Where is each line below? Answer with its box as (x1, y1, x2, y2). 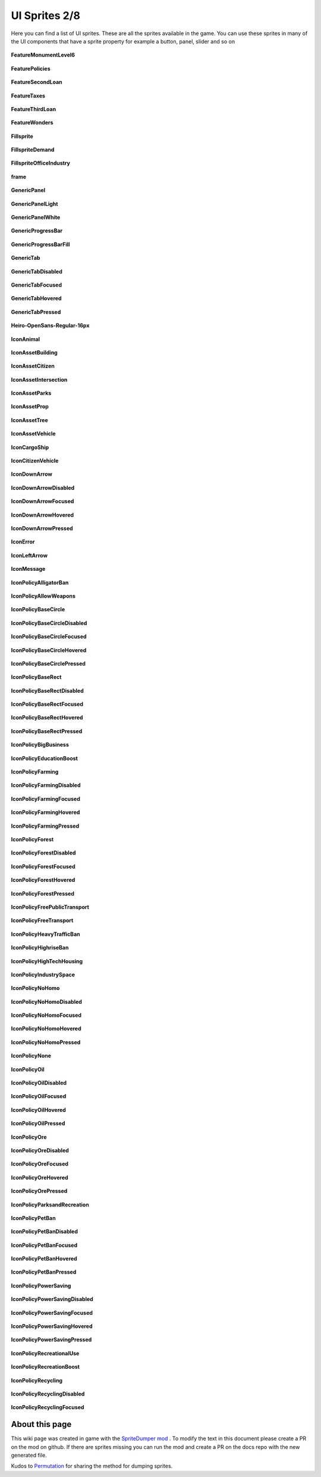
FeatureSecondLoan (11, 78, 62, 86)
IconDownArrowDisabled (11, 484, 75, 491)
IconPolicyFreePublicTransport (11, 903, 89, 910)
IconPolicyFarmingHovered (11, 809, 80, 816)
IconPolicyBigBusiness (11, 741, 70, 749)
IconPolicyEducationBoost (11, 755, 78, 762)
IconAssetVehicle (11, 430, 56, 437)
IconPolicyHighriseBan (11, 944, 69, 951)
